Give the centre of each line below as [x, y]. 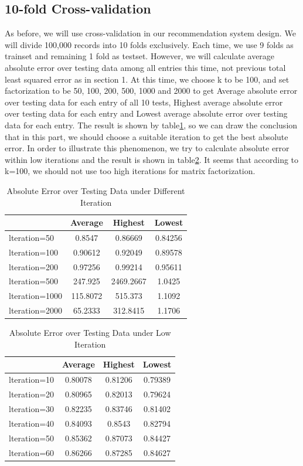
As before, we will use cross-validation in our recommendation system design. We [150, 33]
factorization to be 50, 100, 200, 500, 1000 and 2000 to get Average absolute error [151, 91]
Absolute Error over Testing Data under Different [96, 190]
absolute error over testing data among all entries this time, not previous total [145, 67]
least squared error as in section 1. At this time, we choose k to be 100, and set [147, 79]
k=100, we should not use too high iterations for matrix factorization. [130, 171]
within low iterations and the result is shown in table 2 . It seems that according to [152, 159]
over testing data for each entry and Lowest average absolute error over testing [146, 113]
